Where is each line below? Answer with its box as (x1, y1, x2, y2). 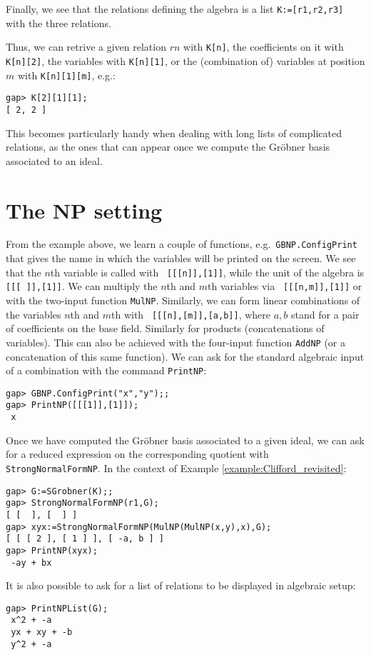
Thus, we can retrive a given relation (6, 39, 166, 54)
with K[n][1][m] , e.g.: (17, 67, 116, 82)
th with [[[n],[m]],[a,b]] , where (111, 306, 271, 321)
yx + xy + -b (11, 627, 73, 638)
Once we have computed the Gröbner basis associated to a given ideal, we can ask (6, 432, 365, 447)
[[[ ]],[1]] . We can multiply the (6, 279, 158, 294)
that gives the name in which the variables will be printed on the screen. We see (6, 251, 356, 266)
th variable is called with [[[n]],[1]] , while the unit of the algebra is (50, 264, 365, 279)
